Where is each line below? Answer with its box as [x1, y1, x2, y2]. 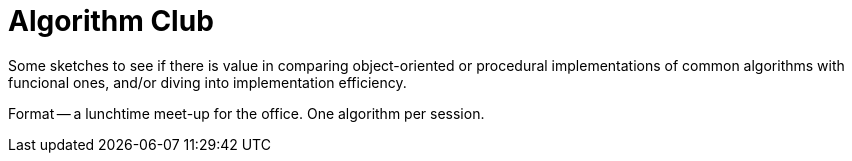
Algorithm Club [8, 4, 214, 38]
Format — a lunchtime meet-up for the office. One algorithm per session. [8, 104, 485, 122]
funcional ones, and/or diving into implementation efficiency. [8, 73, 407, 91]
